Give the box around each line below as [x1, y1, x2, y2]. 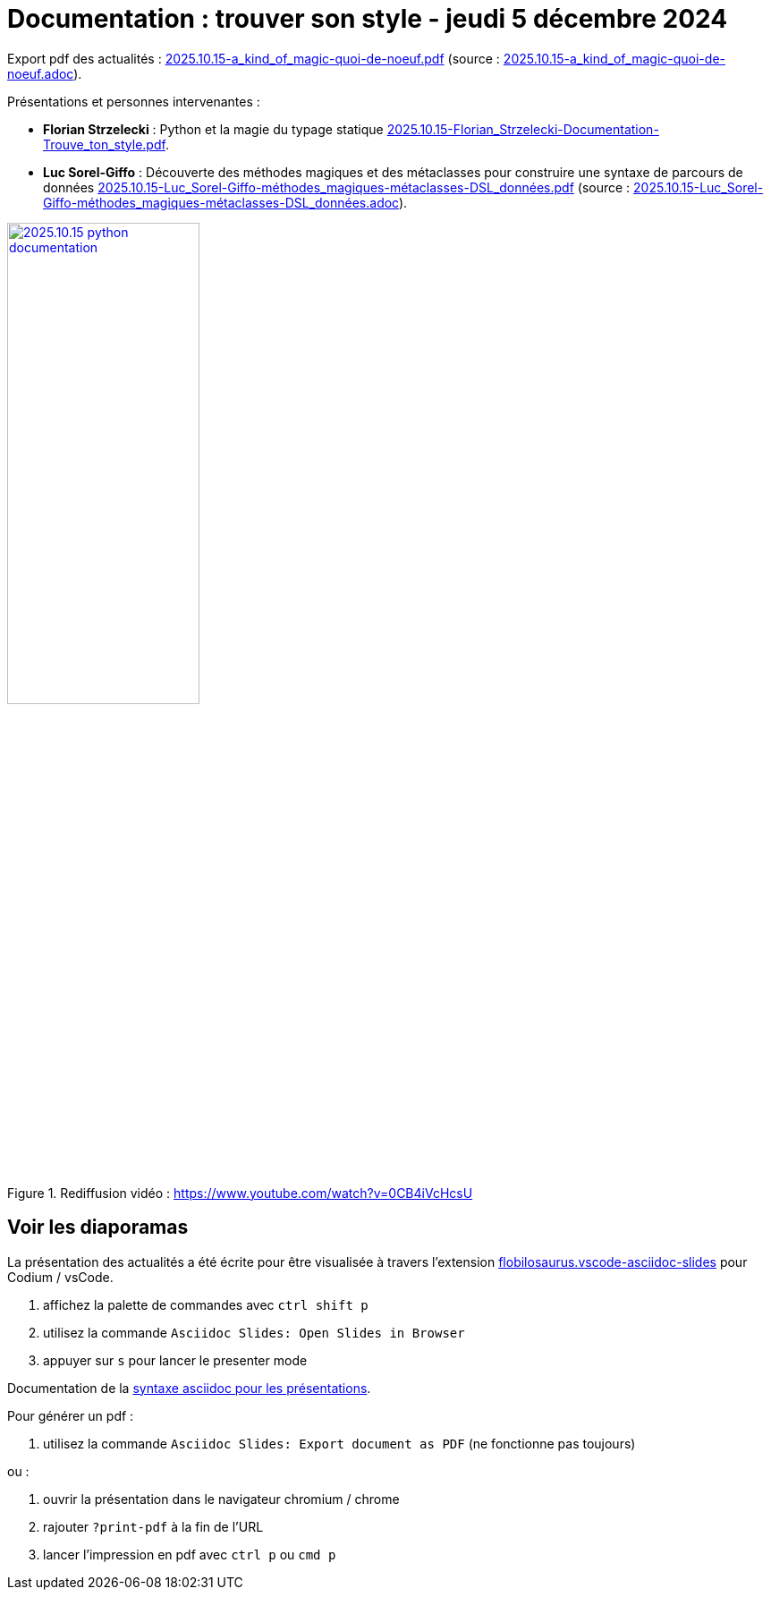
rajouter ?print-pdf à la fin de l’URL [43, 1518, 264, 1534]
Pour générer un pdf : [7, 1407, 134, 1423]
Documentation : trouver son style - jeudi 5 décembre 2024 [7, 4, 728, 34]
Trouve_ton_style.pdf [43, 136, 165, 152]
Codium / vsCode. [7, 1269, 114, 1285]
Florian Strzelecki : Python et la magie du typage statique [43, 121, 384, 137]
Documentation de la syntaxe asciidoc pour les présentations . [7, 1380, 371, 1396]
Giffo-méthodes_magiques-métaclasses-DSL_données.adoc [43, 194, 399, 210]
